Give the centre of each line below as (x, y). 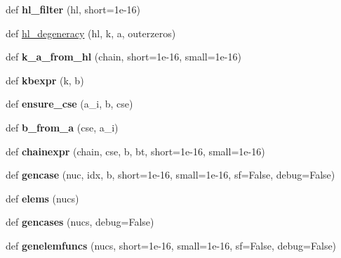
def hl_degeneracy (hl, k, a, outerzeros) (91, 33)
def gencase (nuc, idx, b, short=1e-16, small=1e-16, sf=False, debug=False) (170, 175)
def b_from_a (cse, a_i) (62, 127)
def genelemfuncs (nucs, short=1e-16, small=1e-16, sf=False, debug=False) (171, 245)
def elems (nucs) (42, 198)
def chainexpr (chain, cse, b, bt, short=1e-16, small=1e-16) (135, 151)
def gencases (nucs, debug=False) (80, 222)
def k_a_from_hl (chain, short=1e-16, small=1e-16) (123, 57)
